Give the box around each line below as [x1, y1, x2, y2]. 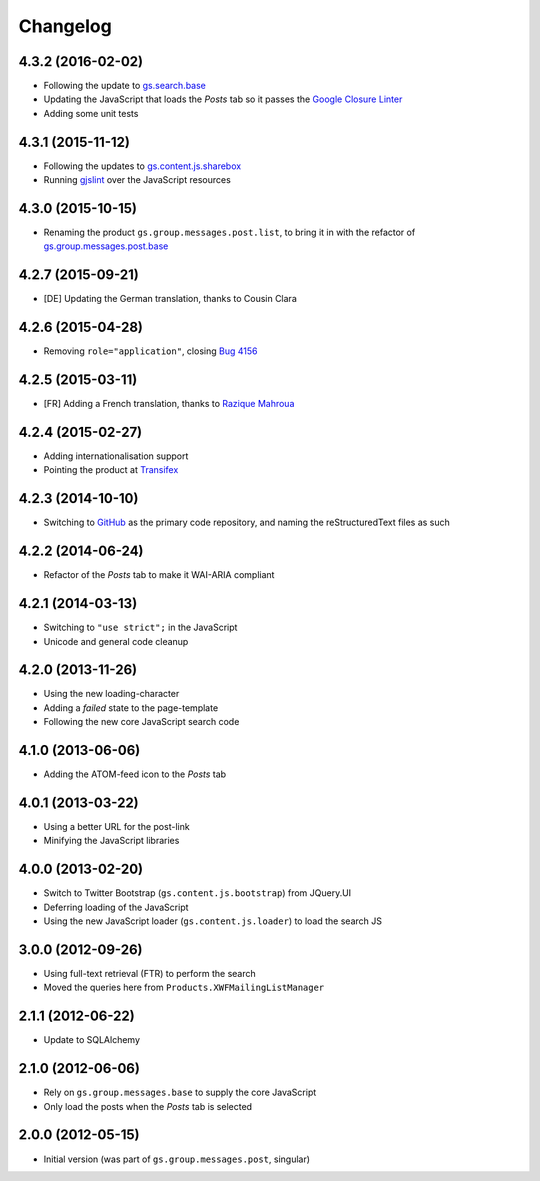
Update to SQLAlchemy [43, 1034, 140, 1046]
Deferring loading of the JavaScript [43, 901, 189, 913]
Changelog [18, 15, 112, 37]
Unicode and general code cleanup [43, 635, 189, 647]
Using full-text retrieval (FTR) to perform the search [43, 968, 256, 980]
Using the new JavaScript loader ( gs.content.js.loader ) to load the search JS [43, 915, 382, 927]
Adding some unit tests [43, 107, 139, 119]
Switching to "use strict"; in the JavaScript [43, 621, 238, 634]
